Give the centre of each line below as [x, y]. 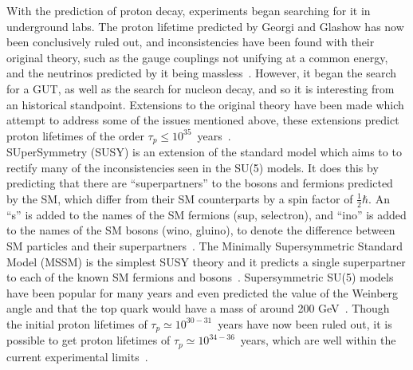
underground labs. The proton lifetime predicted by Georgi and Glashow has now [205, 26]
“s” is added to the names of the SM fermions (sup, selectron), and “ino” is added [206, 214]
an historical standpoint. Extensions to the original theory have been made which [205, 104]
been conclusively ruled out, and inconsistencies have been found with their [191, 42]
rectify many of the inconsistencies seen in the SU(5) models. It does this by [193, 167]
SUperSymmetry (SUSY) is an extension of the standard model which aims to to [204, 152]
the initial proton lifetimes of [77, 323]
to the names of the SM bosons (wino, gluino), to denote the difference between [201, 230]
